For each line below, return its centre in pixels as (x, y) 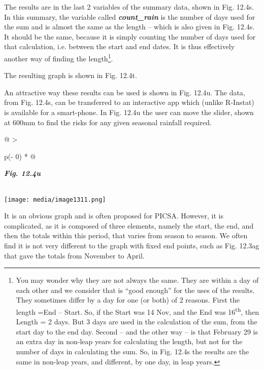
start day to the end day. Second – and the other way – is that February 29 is (137, 331)
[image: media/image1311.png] (55, 199)
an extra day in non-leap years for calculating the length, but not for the (129, 341)
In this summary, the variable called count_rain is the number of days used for (130, 16)
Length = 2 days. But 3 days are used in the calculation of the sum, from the (137, 322)
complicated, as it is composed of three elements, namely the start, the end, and (129, 225)
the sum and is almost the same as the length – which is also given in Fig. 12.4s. (129, 27)
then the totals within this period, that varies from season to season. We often (126, 235)
